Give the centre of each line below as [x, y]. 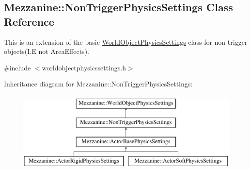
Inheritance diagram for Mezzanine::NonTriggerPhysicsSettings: [98, 84]
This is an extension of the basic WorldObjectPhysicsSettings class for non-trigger [126, 42]
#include [17, 67]
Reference [29, 21]
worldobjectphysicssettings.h [84, 67]
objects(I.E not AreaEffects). [47, 51]
